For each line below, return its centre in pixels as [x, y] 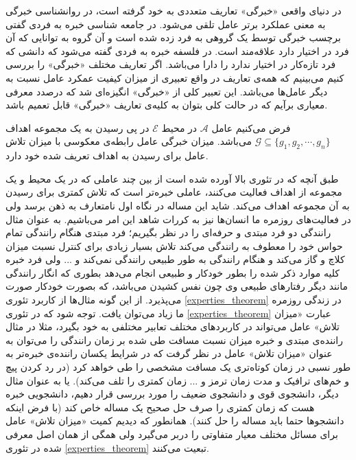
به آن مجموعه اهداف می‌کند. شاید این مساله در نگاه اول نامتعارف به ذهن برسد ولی [178, 205]
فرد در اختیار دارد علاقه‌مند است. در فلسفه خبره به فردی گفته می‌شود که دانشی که [177, 50]
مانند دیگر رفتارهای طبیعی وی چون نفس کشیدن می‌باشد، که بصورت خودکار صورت [177, 286]
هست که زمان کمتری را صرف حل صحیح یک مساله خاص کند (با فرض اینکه [160, 407]
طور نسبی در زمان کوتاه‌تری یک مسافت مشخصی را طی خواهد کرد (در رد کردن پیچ [178, 367]
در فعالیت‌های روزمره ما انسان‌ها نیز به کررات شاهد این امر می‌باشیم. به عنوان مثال [178, 219]
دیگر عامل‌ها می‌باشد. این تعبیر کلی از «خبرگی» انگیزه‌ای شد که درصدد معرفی [167, 91]
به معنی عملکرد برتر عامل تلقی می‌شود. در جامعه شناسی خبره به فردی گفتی [166, 24]
